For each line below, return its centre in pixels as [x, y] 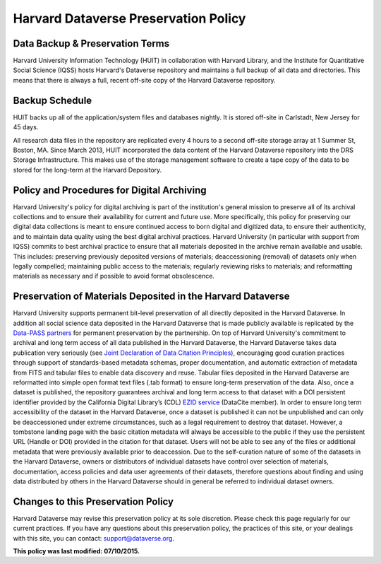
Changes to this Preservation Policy [93, 501]
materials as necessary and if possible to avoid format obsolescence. [114, 276]
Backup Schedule [53, 100]
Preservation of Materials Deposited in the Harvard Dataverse [151, 296]
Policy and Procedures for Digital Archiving [110, 190]
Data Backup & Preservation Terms [91, 43]
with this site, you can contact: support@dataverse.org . [93, 538]
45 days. [26, 127]
